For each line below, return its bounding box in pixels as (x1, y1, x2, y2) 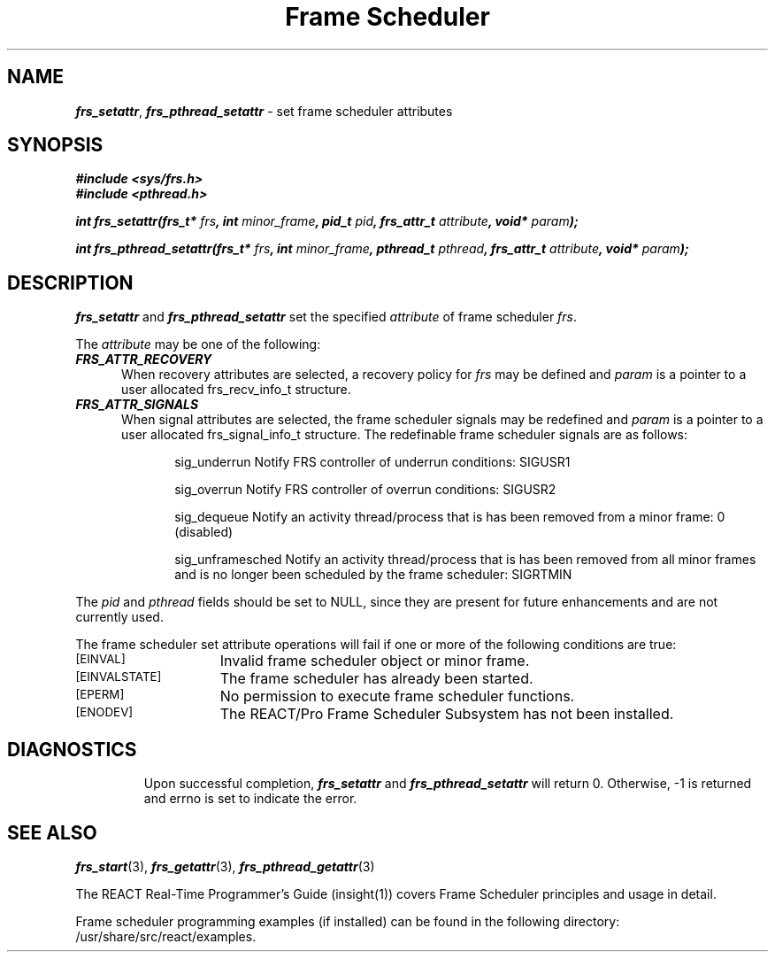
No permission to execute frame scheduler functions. (219, 687, 575, 706)
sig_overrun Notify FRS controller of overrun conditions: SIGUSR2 (174, 482, 556, 498)
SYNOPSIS (7, 134, 104, 157)
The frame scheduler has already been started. (219, 669, 533, 688)
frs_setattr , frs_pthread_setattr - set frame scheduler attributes (75, 103, 453, 119)
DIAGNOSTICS (7, 738, 137, 761)
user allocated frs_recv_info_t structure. (121, 382, 351, 398)
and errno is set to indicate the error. (143, 791, 357, 807)
